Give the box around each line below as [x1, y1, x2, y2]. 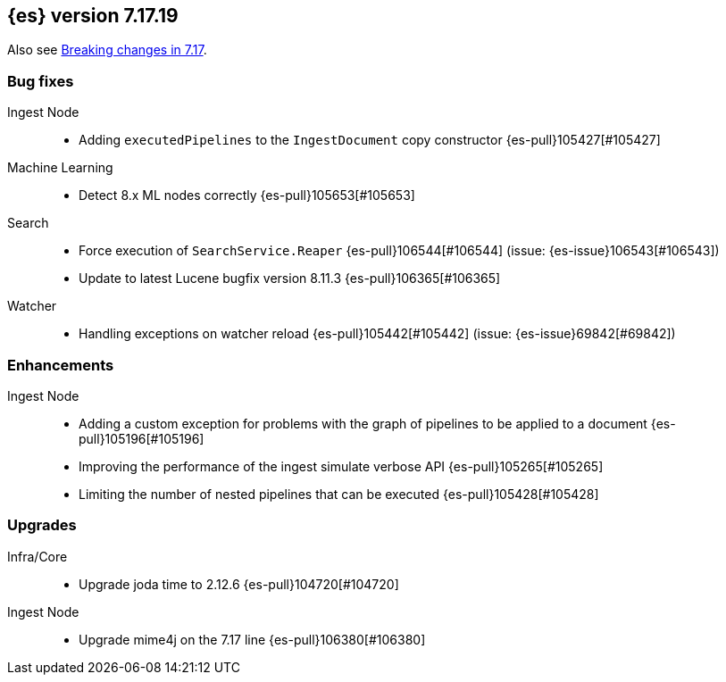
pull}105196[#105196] [79, 430, 204, 446]
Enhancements [7, 355, 114, 374]
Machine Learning [7, 160, 113, 176]
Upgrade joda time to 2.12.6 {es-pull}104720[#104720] [79, 576, 399, 592]
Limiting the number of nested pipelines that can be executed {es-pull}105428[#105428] [79, 486, 599, 502]
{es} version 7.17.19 [7, 4, 179, 27]
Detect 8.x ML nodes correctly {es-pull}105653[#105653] [79, 187, 415, 204]
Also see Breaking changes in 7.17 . [7, 42, 207, 58]
